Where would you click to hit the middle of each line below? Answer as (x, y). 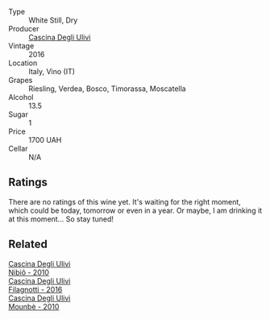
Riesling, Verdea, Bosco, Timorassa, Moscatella (108, 89)
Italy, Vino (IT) (52, 71)
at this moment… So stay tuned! (61, 219)
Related (28, 244)
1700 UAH (45, 140)
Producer (24, 29)
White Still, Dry (53, 20)
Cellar (18, 149)
